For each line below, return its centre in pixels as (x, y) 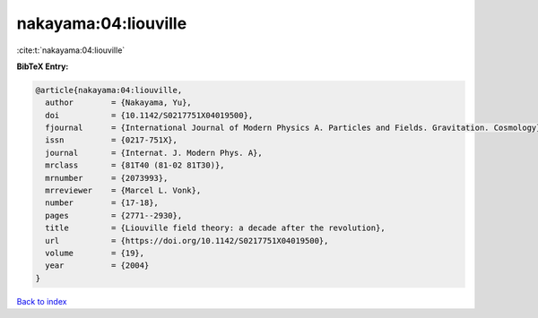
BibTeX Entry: (43, 66)
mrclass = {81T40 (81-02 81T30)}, (135, 165)
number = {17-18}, (102, 203)
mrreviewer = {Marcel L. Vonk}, (123, 191)
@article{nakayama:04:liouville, (109, 90)
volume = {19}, (95, 253)
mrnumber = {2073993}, (107, 178)
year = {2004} (97, 266)
